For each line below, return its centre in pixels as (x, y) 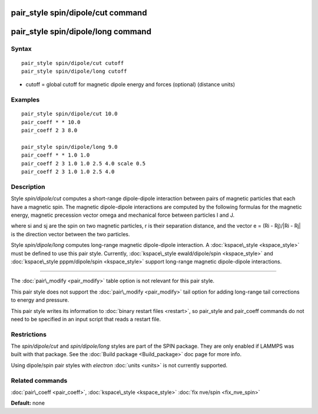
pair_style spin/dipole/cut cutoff (73, 63)
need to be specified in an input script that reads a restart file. (86, 319)
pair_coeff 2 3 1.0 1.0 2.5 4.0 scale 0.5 (84, 163)
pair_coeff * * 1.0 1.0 (56, 155)
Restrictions (29, 334)
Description (28, 187)
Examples (25, 100)
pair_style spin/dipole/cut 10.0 (69, 114)
